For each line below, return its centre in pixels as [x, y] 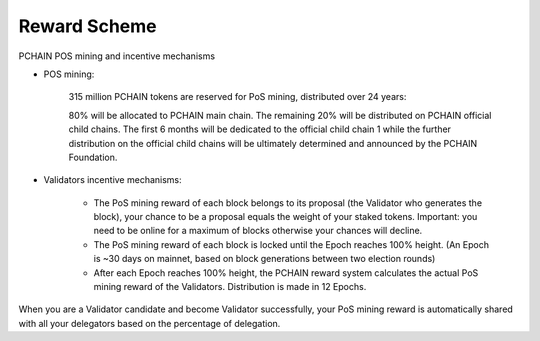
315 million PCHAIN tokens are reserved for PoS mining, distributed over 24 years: [237, 97]
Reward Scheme [87, 26]
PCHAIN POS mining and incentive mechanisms [116, 56]
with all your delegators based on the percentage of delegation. [149, 323]
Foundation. [93, 157]
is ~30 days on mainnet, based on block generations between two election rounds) [264, 259]
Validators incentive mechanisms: [112, 180]
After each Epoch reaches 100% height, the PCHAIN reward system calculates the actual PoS [286, 272]
